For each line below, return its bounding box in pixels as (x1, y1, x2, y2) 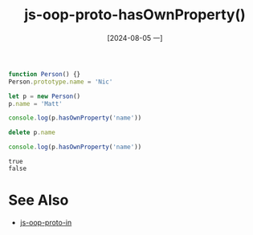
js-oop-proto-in (19, 218, 72, 227)
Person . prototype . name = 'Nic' (8, 78, 113, 86)
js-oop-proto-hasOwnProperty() (23, 6, 247, 24)
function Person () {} (8, 70, 81, 78)
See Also (8, 191, 69, 209)
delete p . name (8, 128, 56, 137)
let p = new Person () (8, 92, 81, 100)
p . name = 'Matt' (8, 99, 63, 107)
